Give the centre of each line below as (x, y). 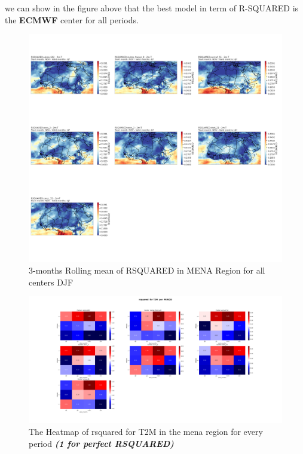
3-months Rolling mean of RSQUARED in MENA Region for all (147, 270)
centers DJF (51, 282)
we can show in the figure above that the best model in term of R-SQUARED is (152, 8)
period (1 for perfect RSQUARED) (101, 443)
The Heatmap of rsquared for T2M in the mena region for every (146, 431)
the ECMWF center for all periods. (72, 19)
